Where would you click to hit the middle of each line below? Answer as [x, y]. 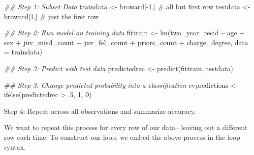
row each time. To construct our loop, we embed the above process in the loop [122, 137]
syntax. [15, 146]
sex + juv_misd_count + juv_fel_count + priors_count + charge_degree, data [126, 42]
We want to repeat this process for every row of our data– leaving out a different [126, 127]
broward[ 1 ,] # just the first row [51, 16]
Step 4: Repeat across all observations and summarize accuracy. [100, 111]
